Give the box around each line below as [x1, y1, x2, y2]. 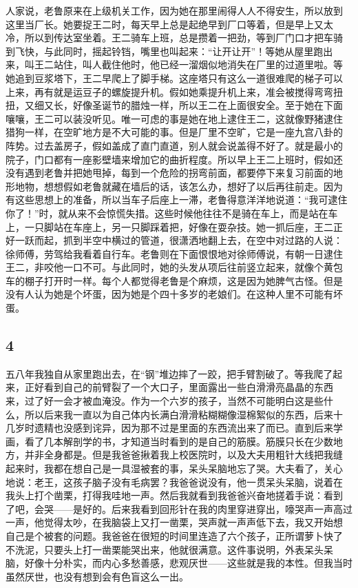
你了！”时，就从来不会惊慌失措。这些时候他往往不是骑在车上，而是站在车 [6, 205, 338, 220]
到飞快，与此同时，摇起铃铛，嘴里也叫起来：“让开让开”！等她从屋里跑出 [6, 43, 333, 58]
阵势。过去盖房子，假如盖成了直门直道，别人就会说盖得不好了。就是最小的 [6, 138, 343, 152]
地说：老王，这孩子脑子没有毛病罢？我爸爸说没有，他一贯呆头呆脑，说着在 [6, 474, 343, 489]
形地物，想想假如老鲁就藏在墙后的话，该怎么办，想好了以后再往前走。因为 [6, 179, 343, 193]
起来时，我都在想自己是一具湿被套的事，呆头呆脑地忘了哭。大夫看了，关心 [6, 461, 343, 476]
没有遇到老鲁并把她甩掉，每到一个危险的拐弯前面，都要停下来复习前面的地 [6, 165, 343, 180]
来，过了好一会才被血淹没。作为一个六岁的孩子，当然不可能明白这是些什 [6, 394, 333, 408]
